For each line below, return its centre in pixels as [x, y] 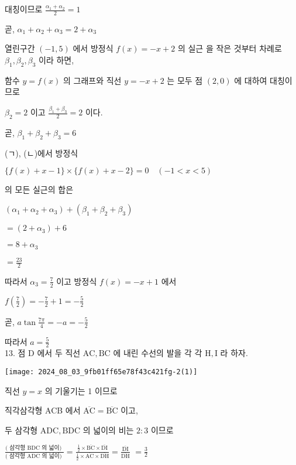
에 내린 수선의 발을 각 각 [158, 353]
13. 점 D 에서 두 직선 [43, 353]
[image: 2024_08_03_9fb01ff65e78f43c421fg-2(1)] [101, 372]
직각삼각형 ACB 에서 [43, 410]
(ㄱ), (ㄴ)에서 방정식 [42, 153]
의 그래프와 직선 [92, 80]
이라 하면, [56, 60]
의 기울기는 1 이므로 [81, 390]
